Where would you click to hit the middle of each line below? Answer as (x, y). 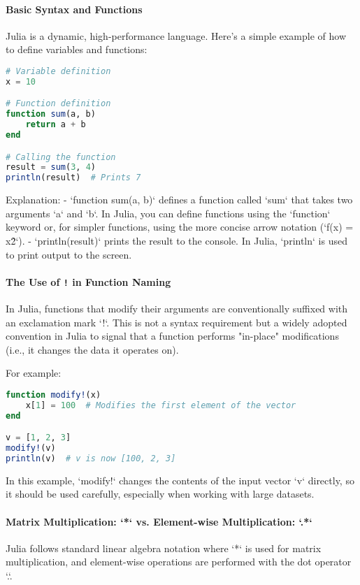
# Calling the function (61, 157)
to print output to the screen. (69, 254)
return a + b (56, 125)
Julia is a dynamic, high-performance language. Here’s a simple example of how (176, 35)
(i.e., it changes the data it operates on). (92, 349)
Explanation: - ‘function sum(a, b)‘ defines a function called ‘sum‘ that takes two (179, 200)
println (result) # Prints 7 (73, 178)
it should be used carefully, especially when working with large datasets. (160, 494)
